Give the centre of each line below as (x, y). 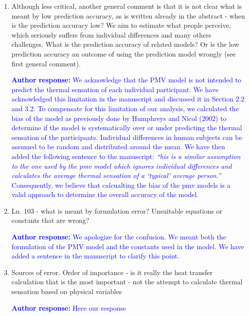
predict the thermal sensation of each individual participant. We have (115, 89)
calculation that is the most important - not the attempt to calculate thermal (127, 282)
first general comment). (46, 63)
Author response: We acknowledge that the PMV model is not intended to (126, 80)
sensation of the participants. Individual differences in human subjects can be (127, 137)
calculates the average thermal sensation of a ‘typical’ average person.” (116, 175)
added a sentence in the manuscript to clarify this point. (95, 256)
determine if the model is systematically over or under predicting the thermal (127, 128)
